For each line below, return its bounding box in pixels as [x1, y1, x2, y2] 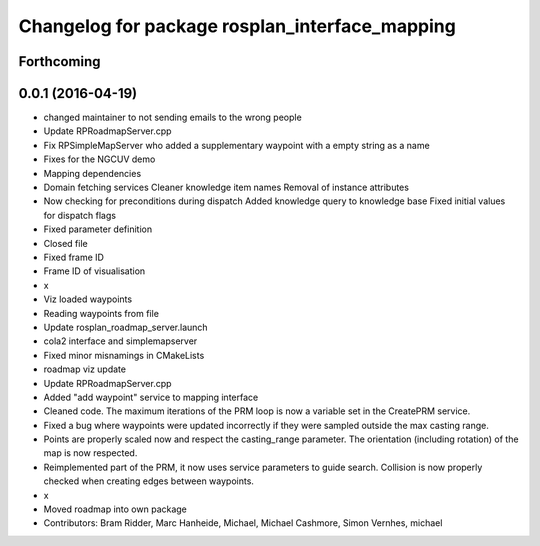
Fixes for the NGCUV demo [43, 153, 156, 165]
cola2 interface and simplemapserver [43, 335, 198, 347]
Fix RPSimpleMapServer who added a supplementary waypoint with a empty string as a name [43, 139, 430, 151]
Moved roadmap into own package [43, 503, 187, 515]
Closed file [43, 237, 89, 249]
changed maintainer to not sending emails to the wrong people [43, 111, 302, 124]
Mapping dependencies [43, 167, 142, 179]
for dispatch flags [43, 209, 117, 221]
